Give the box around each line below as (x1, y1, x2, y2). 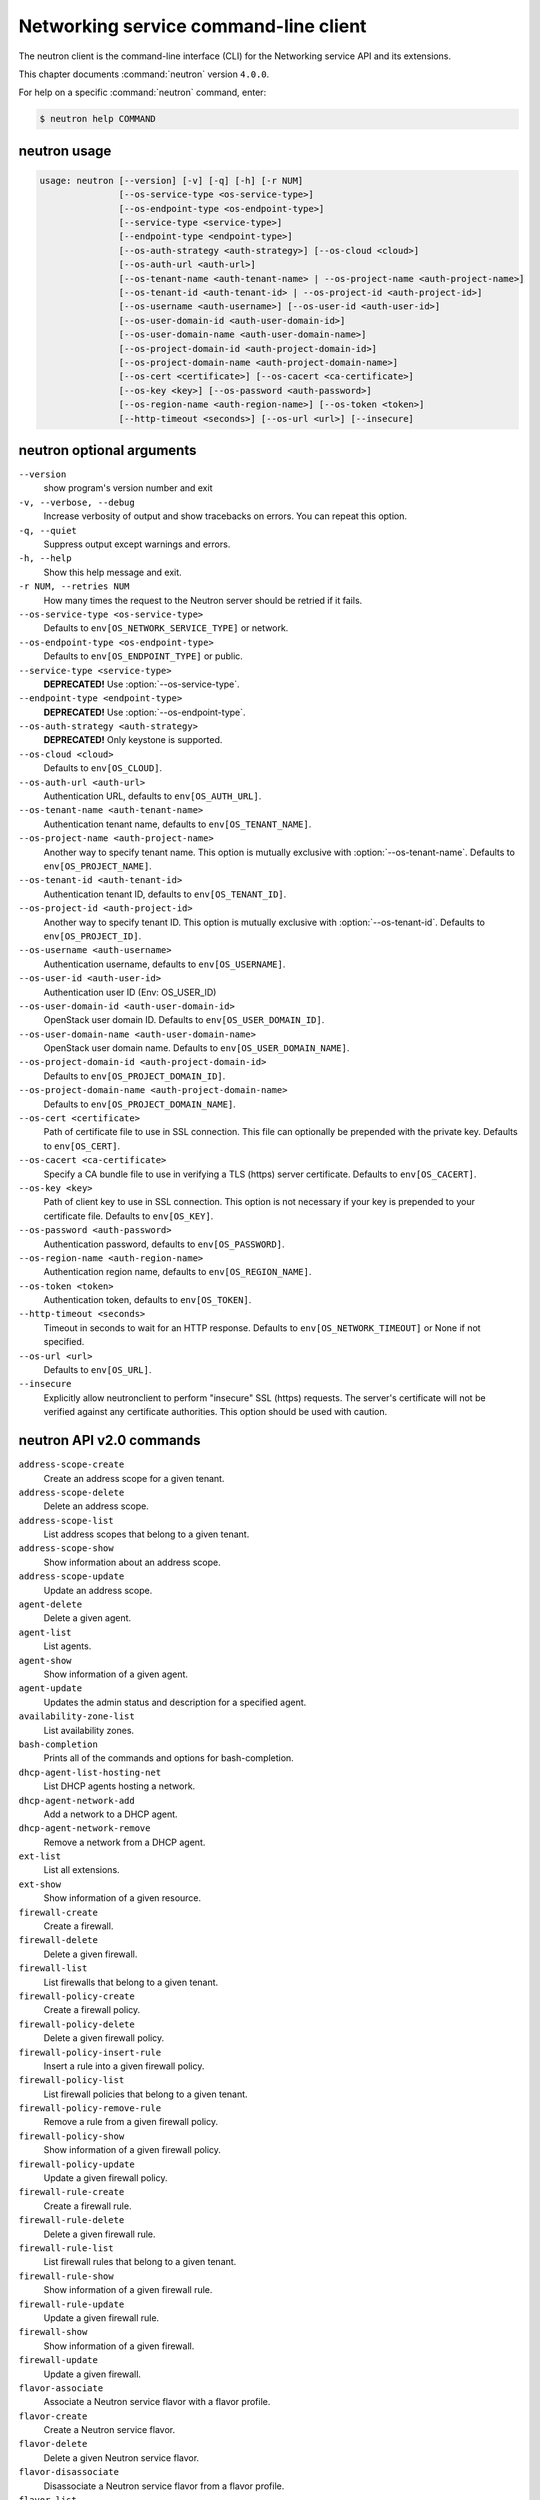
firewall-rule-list (18, 2243, 114, 2254)
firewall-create (18, 1906, 99, 1918)
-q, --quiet (18, 525, 77, 536)
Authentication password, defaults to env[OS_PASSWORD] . (43, 1238, 285, 1250)
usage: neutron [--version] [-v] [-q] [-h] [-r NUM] (39, 175, 304, 186)
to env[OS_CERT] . (43, 1140, 120, 1152)
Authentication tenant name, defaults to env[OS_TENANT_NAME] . (43, 818, 312, 830)
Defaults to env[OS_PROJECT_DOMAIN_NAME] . (43, 1098, 237, 1110)
